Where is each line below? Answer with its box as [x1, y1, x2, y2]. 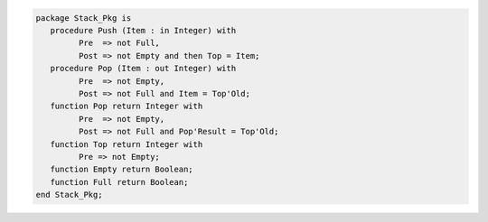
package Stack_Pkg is [35, 13, 132, 23]
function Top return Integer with [50, 139, 203, 149]
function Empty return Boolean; [50, 164, 193, 175]
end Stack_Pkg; [35, 190, 103, 200]
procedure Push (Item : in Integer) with [50, 25, 237, 35]
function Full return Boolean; [50, 177, 189, 187]
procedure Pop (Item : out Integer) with [50, 63, 237, 74]
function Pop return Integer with [50, 101, 203, 112]
